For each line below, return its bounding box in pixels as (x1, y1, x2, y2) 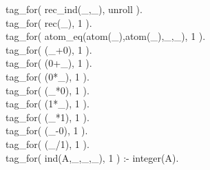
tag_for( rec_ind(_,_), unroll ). (6, 2, 143, 16)
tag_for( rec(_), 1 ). (6, 15, 92, 30)
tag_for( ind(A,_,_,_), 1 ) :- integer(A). (6, 150, 179, 164)
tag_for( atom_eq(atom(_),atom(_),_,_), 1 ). (6, 29, 206, 43)
